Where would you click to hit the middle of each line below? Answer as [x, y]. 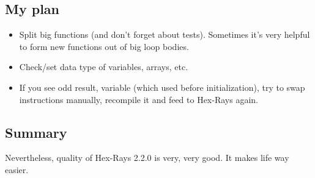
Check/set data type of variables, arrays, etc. [104, 67]
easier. [17, 169]
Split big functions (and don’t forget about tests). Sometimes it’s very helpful [165, 34]
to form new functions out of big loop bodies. [104, 46]
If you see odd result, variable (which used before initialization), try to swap [162, 87]
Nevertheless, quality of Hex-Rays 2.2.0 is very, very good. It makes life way [147, 158]
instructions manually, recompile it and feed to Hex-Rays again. [139, 99]
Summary [36, 132]
